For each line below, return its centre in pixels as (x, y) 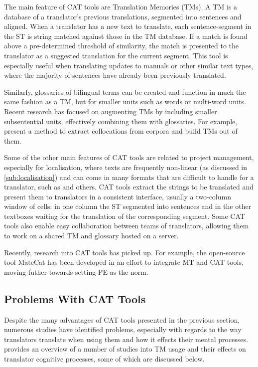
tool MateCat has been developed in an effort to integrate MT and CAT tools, (124, 262)
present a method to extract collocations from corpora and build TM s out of (121, 131)
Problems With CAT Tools (75, 298)
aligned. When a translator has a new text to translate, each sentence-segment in (128, 26)
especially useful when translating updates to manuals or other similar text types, (129, 65)
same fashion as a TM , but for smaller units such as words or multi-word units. (125, 101)
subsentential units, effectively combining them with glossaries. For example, (121, 121)
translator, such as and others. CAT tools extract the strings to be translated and (129, 187)
